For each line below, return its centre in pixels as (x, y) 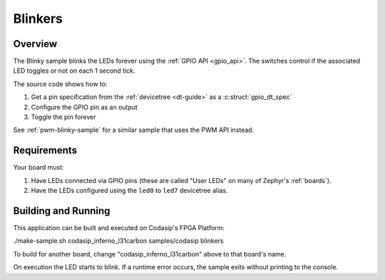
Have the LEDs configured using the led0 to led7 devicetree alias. (129, 191)
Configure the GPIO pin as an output (84, 107)
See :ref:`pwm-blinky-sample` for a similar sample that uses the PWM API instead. (134, 130)
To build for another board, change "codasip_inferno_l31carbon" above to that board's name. (150, 254)
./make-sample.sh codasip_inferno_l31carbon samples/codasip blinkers (118, 241)
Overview (35, 44)
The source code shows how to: (60, 84)
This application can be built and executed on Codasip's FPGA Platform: (119, 228)
